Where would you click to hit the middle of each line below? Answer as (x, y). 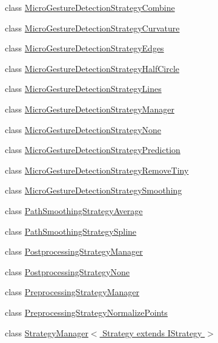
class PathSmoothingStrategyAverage (74, 210)
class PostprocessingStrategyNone (67, 271)
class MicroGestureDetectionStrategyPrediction (93, 150)
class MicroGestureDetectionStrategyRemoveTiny (97, 170)
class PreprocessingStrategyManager (72, 292)
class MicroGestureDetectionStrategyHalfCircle (92, 68)
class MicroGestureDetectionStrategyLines (83, 89)
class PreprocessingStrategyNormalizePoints (86, 312)
